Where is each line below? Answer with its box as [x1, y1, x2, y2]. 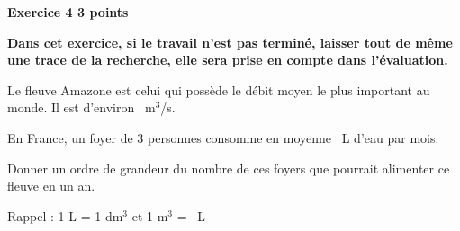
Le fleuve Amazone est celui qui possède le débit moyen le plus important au [7, 80, 430, 99]
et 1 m [131, 206, 168, 225]
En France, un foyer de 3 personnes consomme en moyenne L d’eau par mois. [7, 128, 439, 147]
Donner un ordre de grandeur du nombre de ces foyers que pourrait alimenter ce [7, 158, 450, 177]
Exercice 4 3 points [7, 3, 129, 21]
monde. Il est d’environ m [7, 98, 156, 117]
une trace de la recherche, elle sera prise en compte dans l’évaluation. [7, 50, 448, 69]
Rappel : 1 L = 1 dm [7, 206, 123, 225]
